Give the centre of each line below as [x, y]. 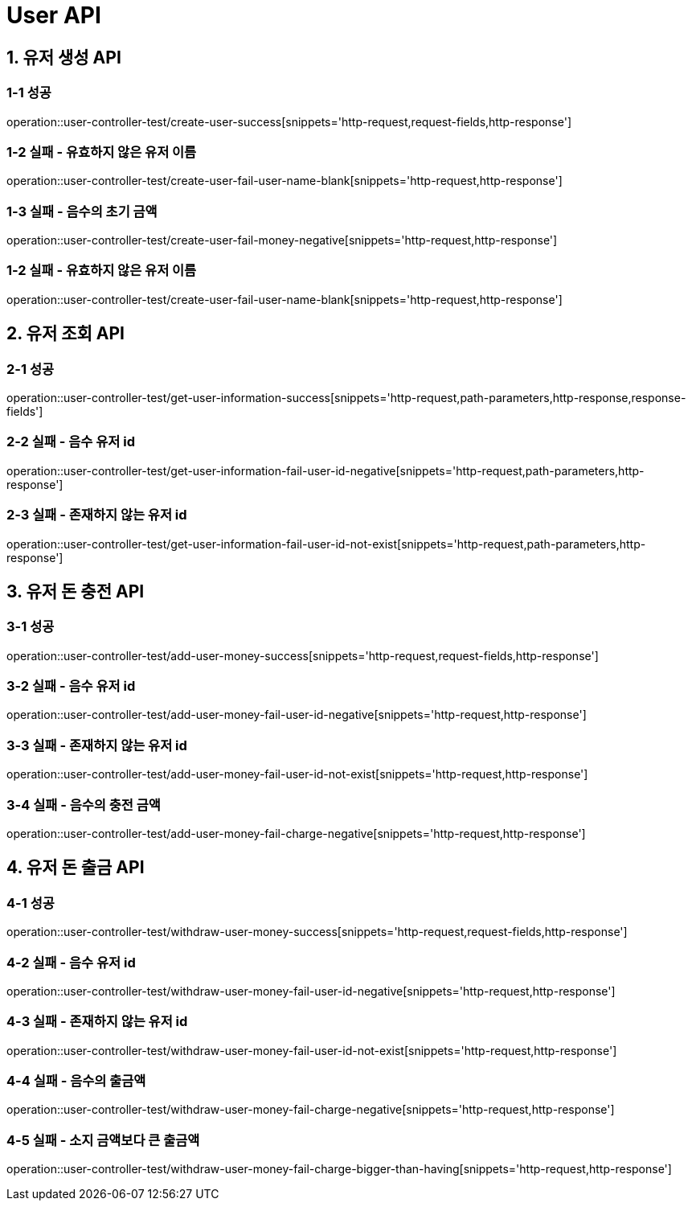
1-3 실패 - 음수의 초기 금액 [82, 211]
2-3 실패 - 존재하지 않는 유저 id [97, 515]
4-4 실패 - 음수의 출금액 [76, 1081]
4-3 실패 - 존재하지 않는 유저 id [97, 1022]
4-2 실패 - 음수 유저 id [71, 962]
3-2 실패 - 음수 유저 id [71, 686]
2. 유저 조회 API [66, 334]
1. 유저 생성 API [64, 57]
